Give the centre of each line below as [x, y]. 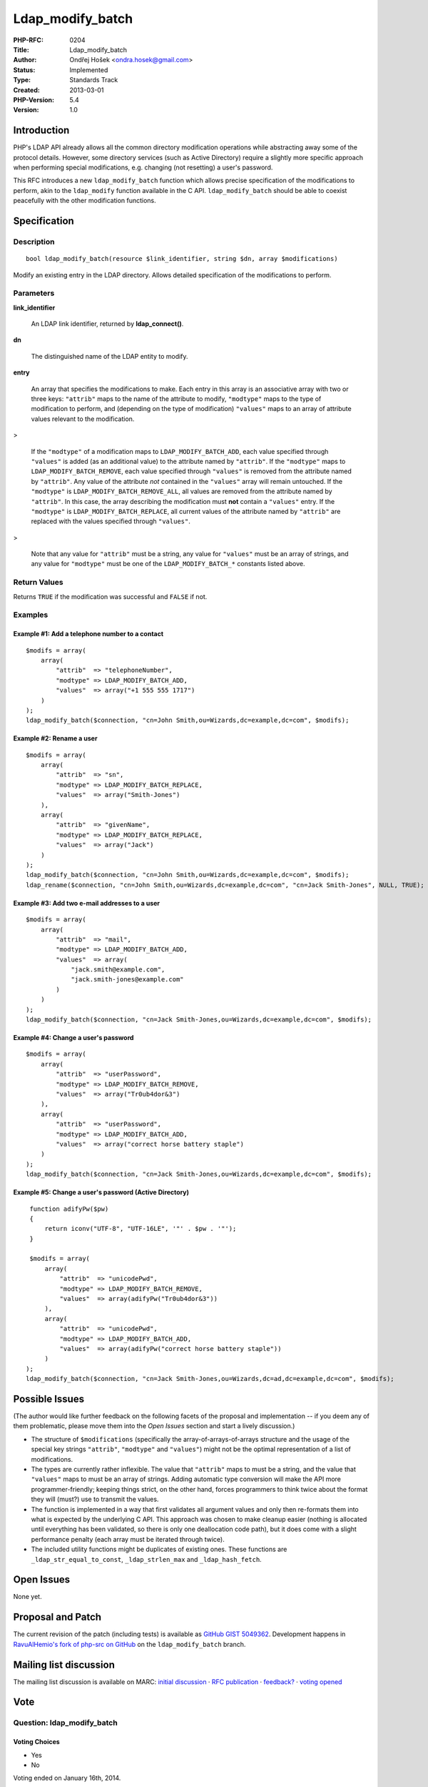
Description [34, 242]
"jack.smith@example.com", [118, 970]
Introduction [41, 130]
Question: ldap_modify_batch [65, 1723]
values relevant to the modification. [83, 419]
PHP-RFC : [29, 40]
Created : [27, 90]
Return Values [38, 583]
